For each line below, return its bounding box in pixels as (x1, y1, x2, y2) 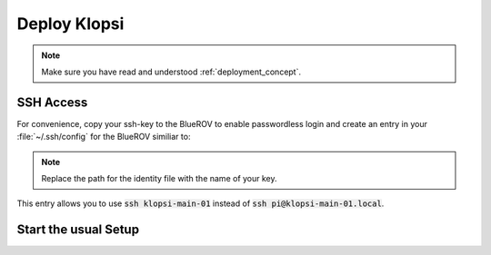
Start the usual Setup (16, 222, 140, 238)
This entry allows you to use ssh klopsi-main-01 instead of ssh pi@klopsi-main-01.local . (16, 198, 385, 209)
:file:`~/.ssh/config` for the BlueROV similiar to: (16, 132, 191, 142)
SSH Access (16, 94, 88, 110)
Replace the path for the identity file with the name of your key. (41, 173, 277, 184)
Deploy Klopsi (16, 14, 125, 34)
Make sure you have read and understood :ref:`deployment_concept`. (41, 66, 302, 77)
